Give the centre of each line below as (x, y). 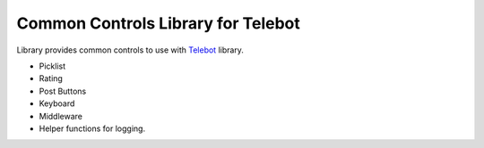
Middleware (60, 116)
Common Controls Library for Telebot (158, 23)
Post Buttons (63, 91)
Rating (51, 78)
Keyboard (57, 103)
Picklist (52, 66)
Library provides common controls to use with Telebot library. (130, 50)
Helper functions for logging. (92, 128)
